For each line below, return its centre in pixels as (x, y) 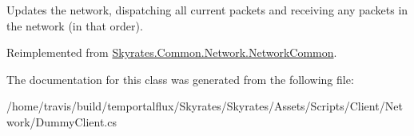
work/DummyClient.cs (62, 121)
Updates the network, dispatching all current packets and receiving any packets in (207, 10)
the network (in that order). (75, 25)
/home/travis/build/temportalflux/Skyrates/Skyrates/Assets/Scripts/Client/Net (205, 106)
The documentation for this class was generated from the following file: (180, 79)
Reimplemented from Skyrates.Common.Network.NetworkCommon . (172, 52)
